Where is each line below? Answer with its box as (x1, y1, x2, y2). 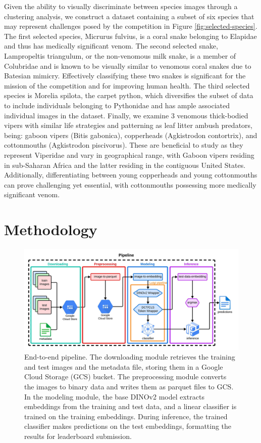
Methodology (4, 219, 97, 240)
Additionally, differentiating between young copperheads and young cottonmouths (4, 169, 257, 180)
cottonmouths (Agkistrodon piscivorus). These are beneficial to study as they (4, 140, 243, 150)
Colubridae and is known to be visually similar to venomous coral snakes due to (4, 60, 251, 71)
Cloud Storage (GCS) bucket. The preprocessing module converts (24, 371, 227, 382)
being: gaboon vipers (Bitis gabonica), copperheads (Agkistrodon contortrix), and (4, 129, 257, 140)
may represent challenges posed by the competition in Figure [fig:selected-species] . (4, 21, 257, 31)
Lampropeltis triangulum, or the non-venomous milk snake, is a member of (4, 50, 236, 61)
